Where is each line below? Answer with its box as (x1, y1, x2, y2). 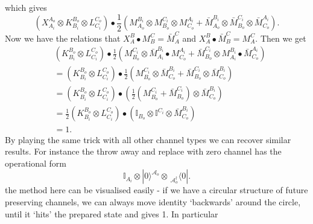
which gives (5, 1, 47, 13)
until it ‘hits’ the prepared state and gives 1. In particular (5, 207, 218, 220)
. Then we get (255, 31, 306, 44)
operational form (5, 156, 66, 169)
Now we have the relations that (5, 31, 121, 44)
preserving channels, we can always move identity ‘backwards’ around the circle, (5, 195, 301, 208)
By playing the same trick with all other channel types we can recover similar (5, 133, 291, 146)
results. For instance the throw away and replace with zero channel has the (5, 145, 282, 158)
